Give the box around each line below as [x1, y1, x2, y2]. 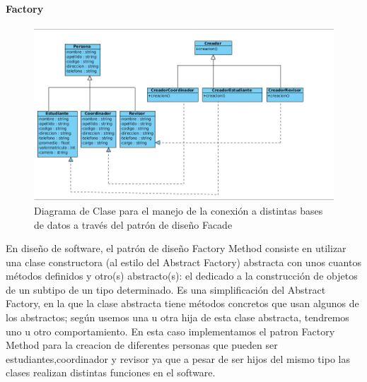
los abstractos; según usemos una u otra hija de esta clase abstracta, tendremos [6, 310, 349, 325]
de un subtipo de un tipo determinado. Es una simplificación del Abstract [6, 282, 326, 297]
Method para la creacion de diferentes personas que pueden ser [6, 338, 278, 352]
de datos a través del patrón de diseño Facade [34, 217, 233, 232]
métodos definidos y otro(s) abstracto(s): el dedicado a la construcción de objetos [6, 268, 358, 283]
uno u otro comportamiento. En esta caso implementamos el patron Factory [6, 323, 335, 338]
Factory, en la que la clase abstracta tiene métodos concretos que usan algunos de [6, 296, 359, 311]
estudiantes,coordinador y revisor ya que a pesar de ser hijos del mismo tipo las [6, 351, 350, 366]
